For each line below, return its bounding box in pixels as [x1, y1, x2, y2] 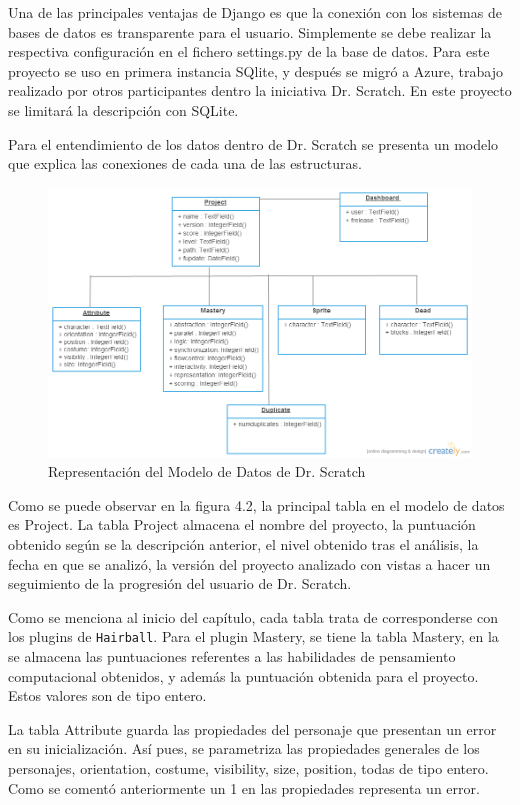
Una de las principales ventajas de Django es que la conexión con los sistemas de [8, 2, 502, 22]
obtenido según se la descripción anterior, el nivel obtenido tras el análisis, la [8, 533, 479, 554]
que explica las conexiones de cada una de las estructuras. [8, 153, 362, 174]
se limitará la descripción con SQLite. [8, 99, 239, 120]
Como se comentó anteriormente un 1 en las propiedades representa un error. [8, 777, 480, 798]
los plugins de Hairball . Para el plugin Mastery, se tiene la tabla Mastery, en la [8, 626, 499, 647]
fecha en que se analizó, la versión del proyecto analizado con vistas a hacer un [8, 553, 491, 574]
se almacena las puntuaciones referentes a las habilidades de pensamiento [8, 646, 456, 666]
